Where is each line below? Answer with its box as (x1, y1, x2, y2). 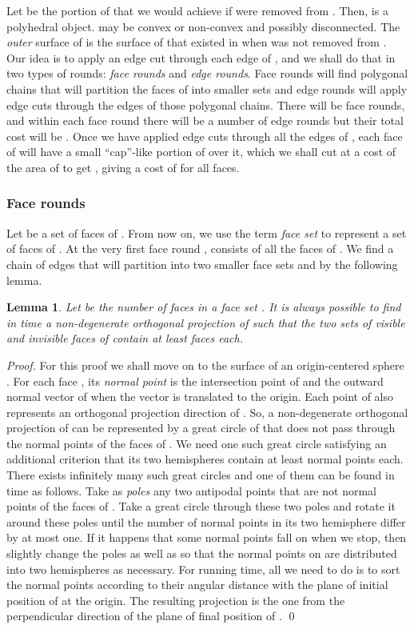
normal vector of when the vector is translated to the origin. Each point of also (6, 388, 394, 405)
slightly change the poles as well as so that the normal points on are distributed (6, 545, 397, 562)
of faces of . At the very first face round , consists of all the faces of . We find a (6, 240, 394, 257)
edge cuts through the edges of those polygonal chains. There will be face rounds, (6, 96, 405, 113)
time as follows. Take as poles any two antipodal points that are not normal (6, 482, 376, 499)
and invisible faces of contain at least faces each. (6, 330, 243, 347)
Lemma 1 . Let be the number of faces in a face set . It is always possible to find (6, 298, 401, 315)
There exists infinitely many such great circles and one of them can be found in (6, 467, 395, 483)
